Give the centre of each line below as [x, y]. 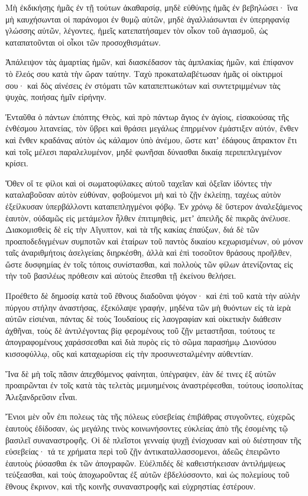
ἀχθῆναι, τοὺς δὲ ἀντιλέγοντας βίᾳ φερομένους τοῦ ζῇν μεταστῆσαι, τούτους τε [140, 330]
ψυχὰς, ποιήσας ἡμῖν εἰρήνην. [56, 97]
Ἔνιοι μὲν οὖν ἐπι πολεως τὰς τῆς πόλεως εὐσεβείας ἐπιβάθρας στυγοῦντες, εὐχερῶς [150, 416]
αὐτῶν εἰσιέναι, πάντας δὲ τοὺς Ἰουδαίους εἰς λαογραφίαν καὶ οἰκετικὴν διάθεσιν [143, 319]
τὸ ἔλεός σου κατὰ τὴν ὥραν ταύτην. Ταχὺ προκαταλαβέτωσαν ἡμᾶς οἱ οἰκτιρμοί [144, 73]
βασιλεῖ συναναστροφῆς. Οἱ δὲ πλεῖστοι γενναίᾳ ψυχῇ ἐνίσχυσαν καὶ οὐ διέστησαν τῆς [153, 439]
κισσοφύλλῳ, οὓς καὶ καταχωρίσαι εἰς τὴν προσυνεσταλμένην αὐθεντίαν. [129, 354]
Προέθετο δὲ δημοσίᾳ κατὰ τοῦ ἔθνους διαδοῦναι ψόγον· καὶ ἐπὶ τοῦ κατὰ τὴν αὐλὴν [153, 296]
